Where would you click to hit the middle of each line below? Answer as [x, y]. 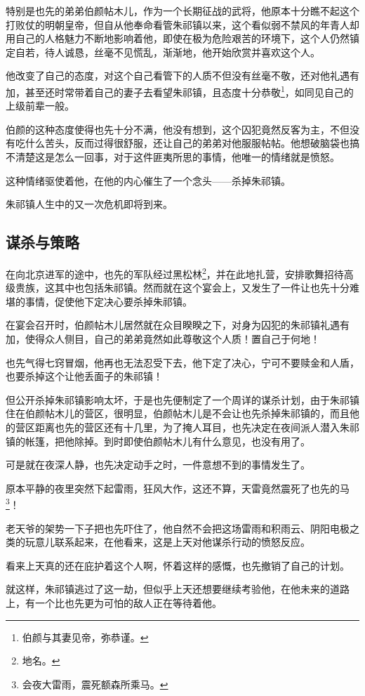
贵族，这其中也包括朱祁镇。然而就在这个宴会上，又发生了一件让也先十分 [182, 288]
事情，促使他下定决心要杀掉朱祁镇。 [108, 301]
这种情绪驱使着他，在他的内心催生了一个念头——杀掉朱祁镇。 [148, 180]
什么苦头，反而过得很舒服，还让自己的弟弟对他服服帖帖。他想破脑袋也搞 [192, 143]
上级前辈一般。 [40, 106]
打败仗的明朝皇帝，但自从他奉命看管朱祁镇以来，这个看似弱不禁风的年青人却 [182, 24]
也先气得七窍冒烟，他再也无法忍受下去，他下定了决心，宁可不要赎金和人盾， [182, 362]
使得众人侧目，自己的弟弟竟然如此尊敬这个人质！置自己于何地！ [172, 339]
